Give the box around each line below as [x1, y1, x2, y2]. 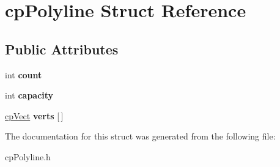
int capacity [5, 89, 54, 102]
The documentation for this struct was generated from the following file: [5, 130, 276, 143]
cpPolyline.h [5, 150, 51, 163]
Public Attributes [5, 39, 119, 58]
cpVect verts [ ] [5, 109, 64, 122]
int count [5, 68, 42, 81]
